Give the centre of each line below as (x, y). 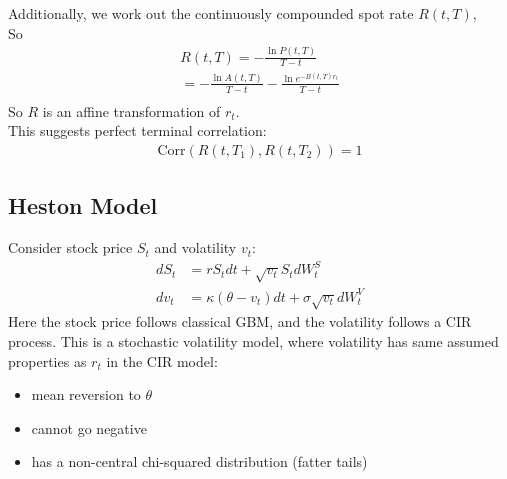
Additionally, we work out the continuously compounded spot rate (211, 13)
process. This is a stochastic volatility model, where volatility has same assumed (253, 341)
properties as (47, 360)
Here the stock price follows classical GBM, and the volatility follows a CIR (240, 321)
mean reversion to (86, 394)
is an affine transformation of (131, 110)
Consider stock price (70, 247)
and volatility (195, 247)
